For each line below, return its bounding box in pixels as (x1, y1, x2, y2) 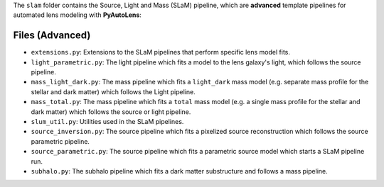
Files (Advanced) (13, 29, 91, 42)
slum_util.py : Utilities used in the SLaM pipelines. (31, 118, 184, 126)
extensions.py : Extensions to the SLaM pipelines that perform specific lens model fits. (31, 48, 291, 57)
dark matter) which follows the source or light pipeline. (31, 107, 191, 116)
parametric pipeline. (31, 137, 90, 145)
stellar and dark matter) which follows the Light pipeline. (31, 87, 196, 96)
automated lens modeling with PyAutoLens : (13, 11, 142, 19)
